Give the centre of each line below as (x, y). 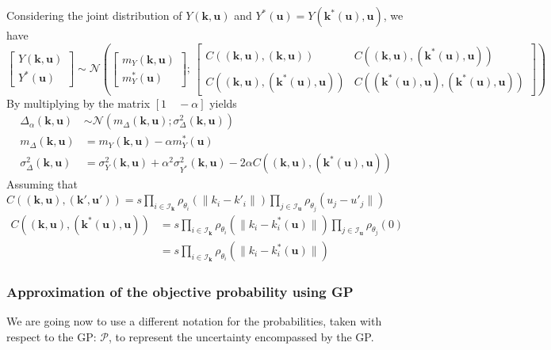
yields (223, 103)
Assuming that (42, 184)
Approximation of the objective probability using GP (180, 291)
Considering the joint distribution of (94, 15)
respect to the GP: (52, 336)
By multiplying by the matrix (78, 103)
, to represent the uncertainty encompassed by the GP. (241, 336)
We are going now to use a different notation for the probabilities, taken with (194, 321)
